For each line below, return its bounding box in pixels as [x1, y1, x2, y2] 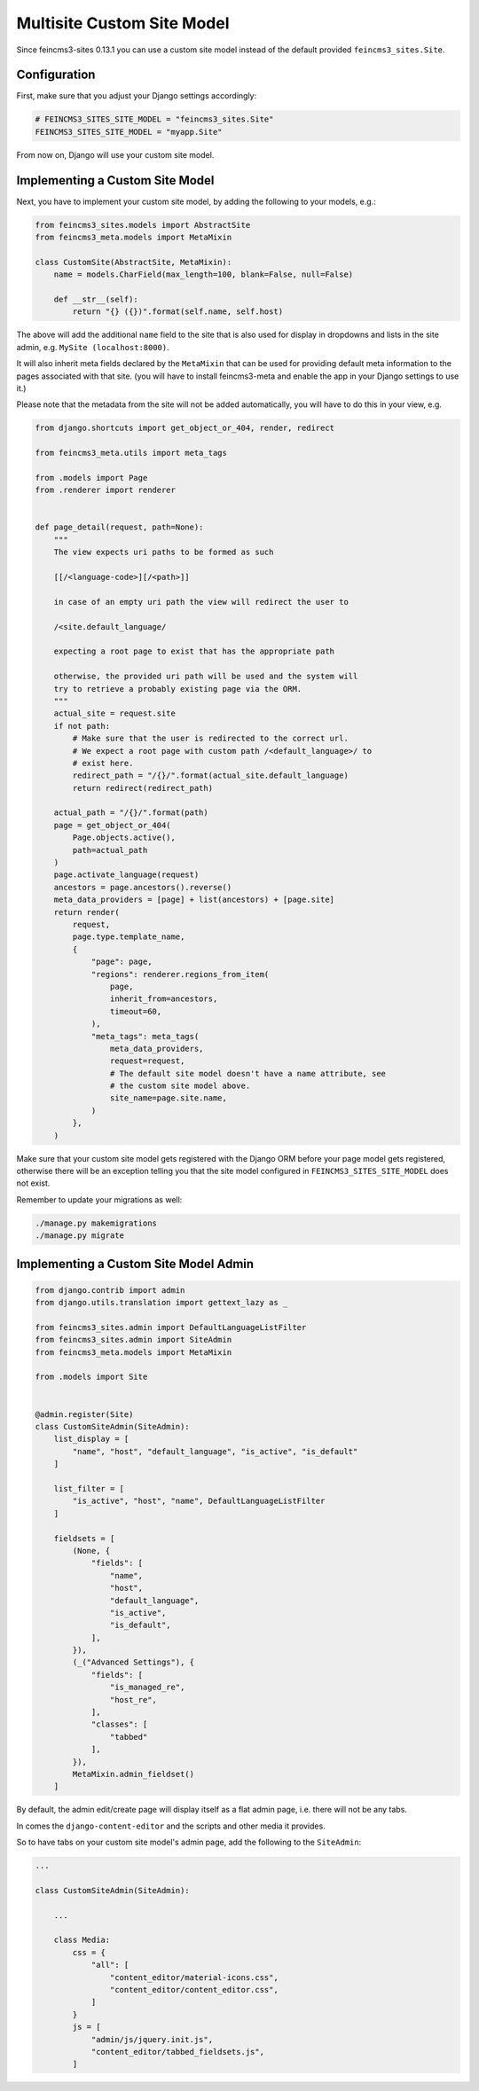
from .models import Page [35, 473, 148, 482]
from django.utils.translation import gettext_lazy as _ [35, 1297, 288, 1308]
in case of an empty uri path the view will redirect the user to [53, 597, 349, 607]
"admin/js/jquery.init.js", [90, 2034, 213, 2044]
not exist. [16, 1178, 51, 1188]
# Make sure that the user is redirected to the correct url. [72, 733, 349, 744]
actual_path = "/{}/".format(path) [53, 808, 208, 818]
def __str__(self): [53, 294, 139, 305]
